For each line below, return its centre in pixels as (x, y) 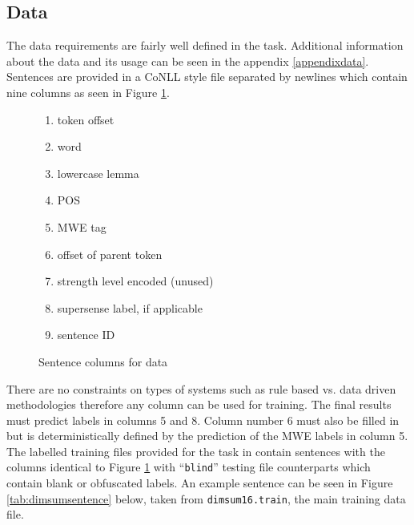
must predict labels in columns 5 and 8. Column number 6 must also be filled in (203, 420)
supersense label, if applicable (130, 307)
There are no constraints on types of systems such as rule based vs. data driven (201, 388)
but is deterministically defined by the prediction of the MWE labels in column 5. (207, 436)
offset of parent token (110, 254)
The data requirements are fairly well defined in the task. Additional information (205, 45)
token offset (86, 119)
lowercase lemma (98, 173)
